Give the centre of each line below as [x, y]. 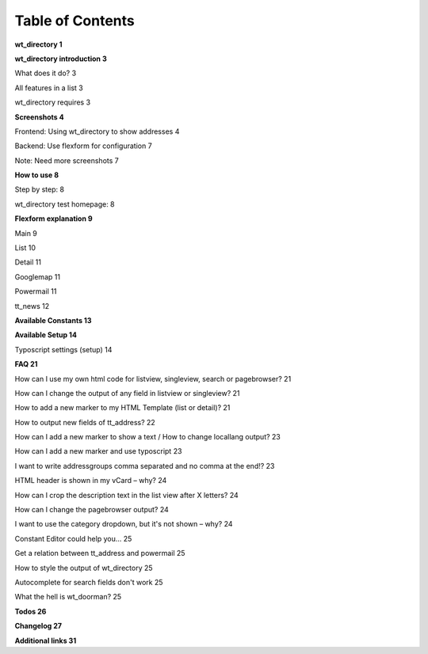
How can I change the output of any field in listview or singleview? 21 [128, 393]
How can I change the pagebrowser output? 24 [92, 510]
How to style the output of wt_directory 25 [84, 568]
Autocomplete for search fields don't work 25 [89, 582]
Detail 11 [28, 262]
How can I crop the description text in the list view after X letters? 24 [127, 495]
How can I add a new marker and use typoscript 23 [98, 451]
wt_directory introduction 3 [61, 59]
